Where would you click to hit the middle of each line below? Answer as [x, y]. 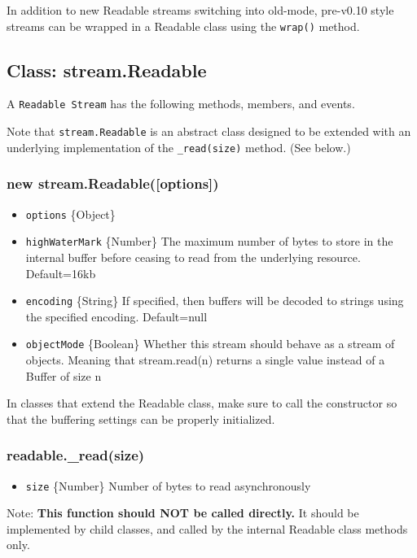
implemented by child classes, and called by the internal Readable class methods [207, 528]
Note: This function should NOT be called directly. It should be [183, 513]
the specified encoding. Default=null [116, 316]
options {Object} [70, 214]
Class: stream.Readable [107, 70]
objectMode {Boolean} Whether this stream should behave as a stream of [210, 344]
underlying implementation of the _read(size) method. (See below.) [179, 147]
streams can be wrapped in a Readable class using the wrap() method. [183, 26]
